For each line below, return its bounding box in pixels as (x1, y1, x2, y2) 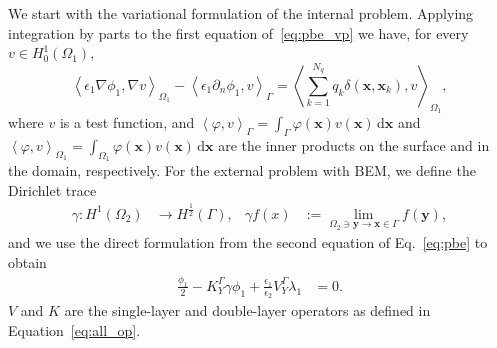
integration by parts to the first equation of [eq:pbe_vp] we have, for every (8, 22, 469, 43)
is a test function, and (59, 112, 195, 133)
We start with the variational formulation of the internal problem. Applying (8, 3, 474, 23)
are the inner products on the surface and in (218, 134, 490, 155)
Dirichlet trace (8, 179, 97, 200)
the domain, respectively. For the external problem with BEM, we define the (8, 160, 476, 181)
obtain (8, 251, 47, 272)
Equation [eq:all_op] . (8, 319, 141, 340)
